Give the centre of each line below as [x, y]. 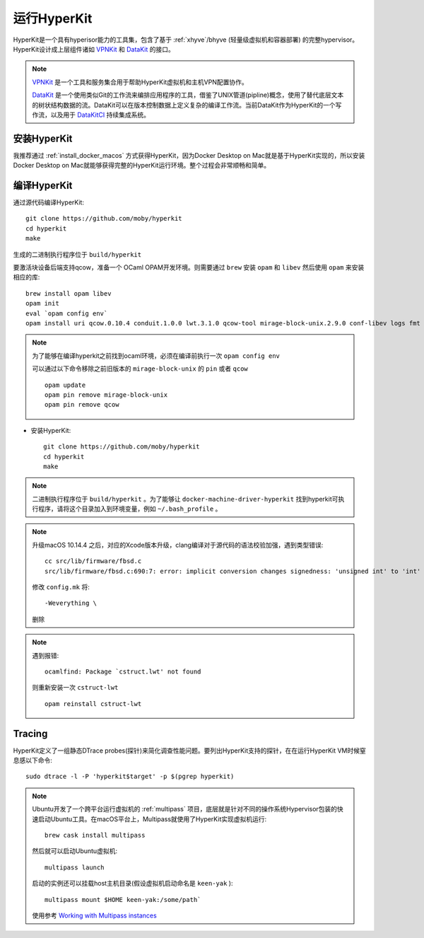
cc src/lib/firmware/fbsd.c [93, 561]
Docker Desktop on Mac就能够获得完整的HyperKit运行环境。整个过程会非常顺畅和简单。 [142, 166]
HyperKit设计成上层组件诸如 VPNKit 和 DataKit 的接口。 [94, 49]
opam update [65, 385]
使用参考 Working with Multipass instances [94, 915]
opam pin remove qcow [82, 405]
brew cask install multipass [95, 835]
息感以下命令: [33, 760]
